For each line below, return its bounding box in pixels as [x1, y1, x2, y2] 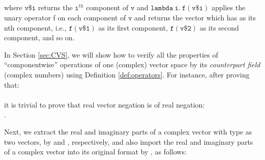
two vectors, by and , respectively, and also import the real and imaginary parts [4, 136, 253, 147]
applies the [211, 2, 246, 13]
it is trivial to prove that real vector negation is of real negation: [4, 99, 205, 110]
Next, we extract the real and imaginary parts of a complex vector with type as [4, 126, 252, 137]
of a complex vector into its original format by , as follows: [4, 146, 187, 157]
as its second [199, 22, 239, 33]
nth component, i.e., [4, 22, 67, 33]
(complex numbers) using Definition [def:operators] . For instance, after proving [4, 69, 250, 79]
